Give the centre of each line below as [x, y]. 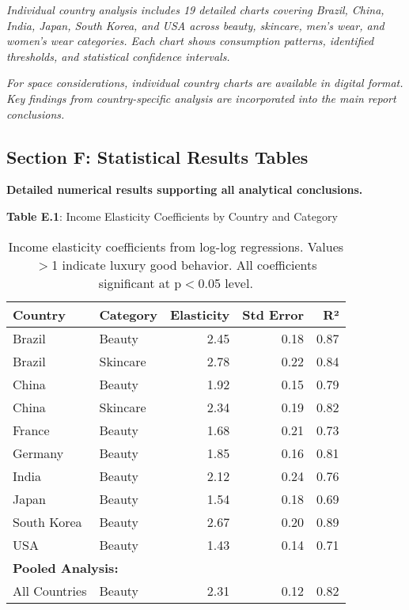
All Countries [50, 590]
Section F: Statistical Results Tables [157, 156]
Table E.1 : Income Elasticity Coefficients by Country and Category [172, 216]
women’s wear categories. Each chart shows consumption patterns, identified [190, 41]
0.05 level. [225, 282]
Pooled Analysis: [66, 567]
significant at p [140, 282]
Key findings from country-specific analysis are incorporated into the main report [201, 98]
